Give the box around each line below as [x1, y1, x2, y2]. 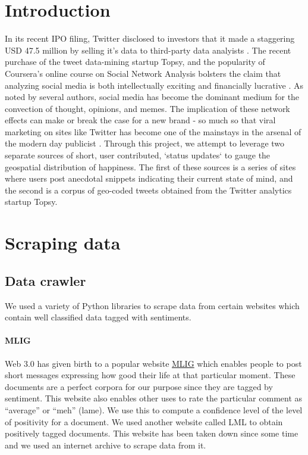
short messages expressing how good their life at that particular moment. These [5, 369, 296, 381]
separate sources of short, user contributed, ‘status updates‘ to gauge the [5, 149, 271, 161]
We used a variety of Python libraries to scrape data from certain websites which [5, 299, 300, 311]
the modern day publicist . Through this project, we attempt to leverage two [5, 137, 285, 149]
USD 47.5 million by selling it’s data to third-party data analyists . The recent [5, 43, 291, 56]
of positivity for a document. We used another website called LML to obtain [5, 415, 283, 428]
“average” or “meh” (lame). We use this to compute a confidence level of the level [5, 403, 303, 416]
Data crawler [5, 271, 86, 289]
